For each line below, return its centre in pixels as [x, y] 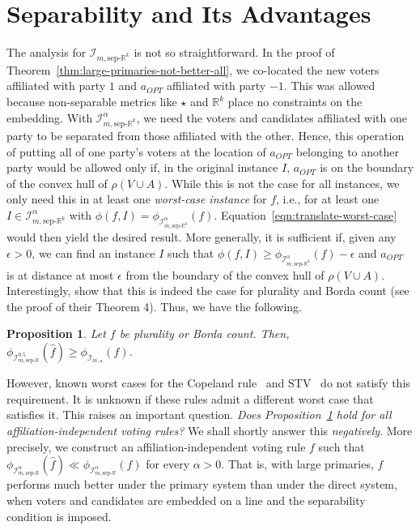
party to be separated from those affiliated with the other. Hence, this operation [206, 135]
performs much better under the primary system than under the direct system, [202, 484]
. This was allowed [329, 85]
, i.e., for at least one [328, 199]
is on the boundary [367, 167]
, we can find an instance [93, 252]
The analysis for [47, 52]
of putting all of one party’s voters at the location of [136, 151]
